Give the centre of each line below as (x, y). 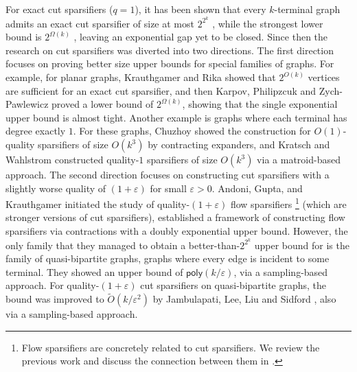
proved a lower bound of (103, 104)
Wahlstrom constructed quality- (72, 159)
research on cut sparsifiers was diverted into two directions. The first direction (170, 50)
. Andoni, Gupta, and (257, 188)
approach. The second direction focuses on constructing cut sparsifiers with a (168, 174)
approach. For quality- (53, 285)
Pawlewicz (27, 104)
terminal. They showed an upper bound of (94, 271)
